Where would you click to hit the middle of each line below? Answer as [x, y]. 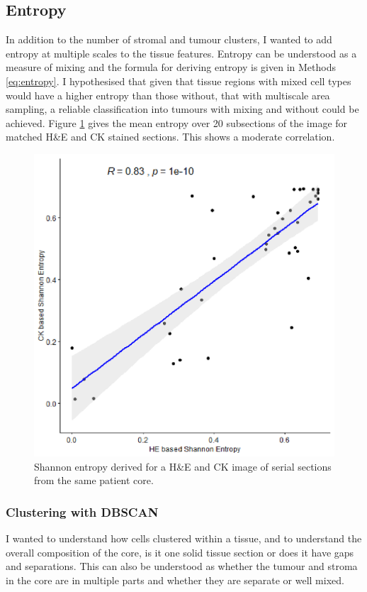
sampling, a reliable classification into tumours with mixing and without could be [182, 109]
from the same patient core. [94, 480]
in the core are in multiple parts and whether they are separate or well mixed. [175, 580]
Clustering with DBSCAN [82, 511]
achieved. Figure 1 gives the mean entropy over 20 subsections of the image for [177, 122]
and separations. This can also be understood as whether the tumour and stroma [182, 566]
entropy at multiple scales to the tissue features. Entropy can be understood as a [181, 53]
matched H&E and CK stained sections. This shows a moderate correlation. [170, 137]
